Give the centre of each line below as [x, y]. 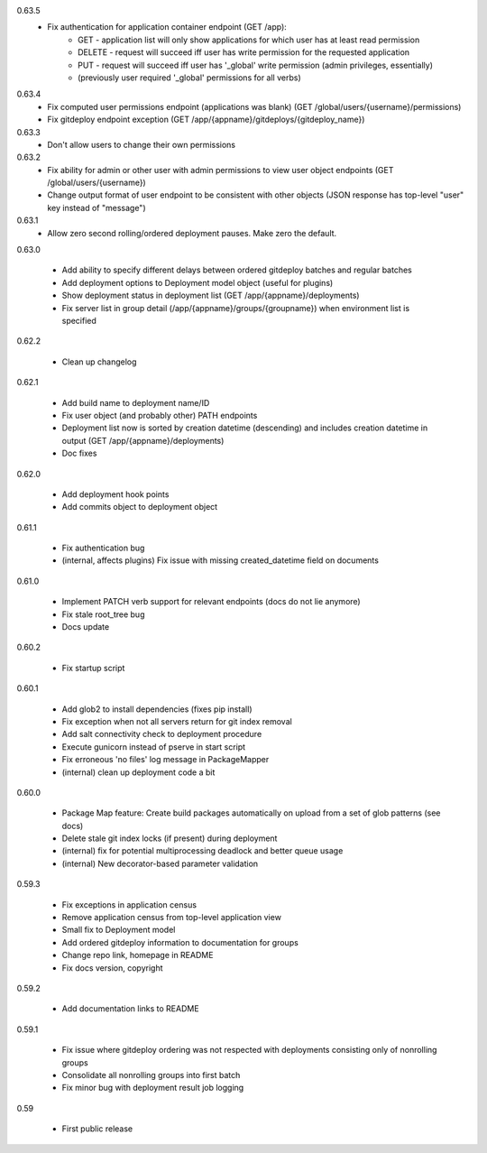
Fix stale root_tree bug [103, 614]
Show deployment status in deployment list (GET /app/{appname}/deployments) [211, 295]
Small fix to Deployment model [119, 930]
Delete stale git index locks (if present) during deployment [170, 838]
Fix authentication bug [103, 548]
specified [79, 320]
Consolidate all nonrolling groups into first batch [151, 1075]
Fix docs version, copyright [112, 968]
